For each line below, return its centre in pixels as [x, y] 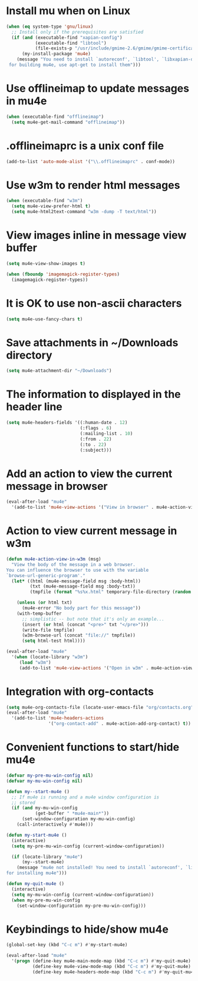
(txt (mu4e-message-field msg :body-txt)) [82, 586]
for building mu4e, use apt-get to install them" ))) [75, 65]
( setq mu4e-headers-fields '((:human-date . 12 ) [67, 423]
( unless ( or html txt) [44, 603]
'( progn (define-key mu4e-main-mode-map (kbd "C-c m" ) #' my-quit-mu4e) [101, 961]
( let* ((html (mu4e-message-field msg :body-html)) [76, 581]
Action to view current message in [92, 531]
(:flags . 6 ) [96, 428]
